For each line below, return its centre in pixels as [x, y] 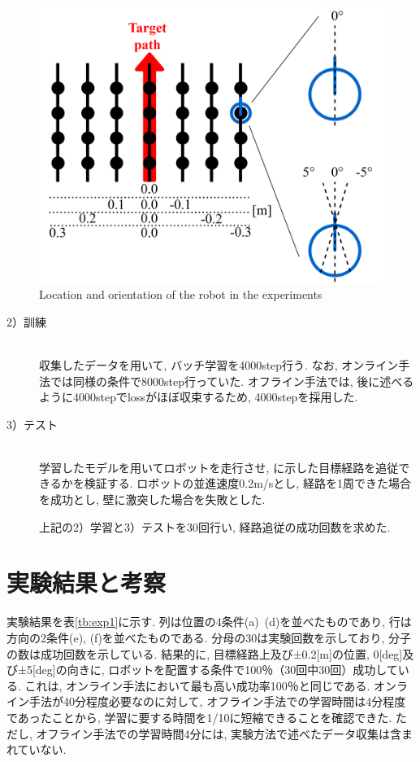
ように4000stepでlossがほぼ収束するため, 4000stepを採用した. [199, 397]
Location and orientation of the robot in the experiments [181, 294]
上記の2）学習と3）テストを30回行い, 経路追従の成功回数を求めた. [215, 526]
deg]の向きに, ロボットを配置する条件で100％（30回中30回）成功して [216, 670]
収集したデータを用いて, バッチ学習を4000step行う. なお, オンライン [219, 364]
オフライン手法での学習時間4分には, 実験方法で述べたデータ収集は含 [219, 733]
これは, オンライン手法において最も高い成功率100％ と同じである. [197, 685]
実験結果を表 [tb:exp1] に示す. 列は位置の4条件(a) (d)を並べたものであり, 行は [209, 622]
